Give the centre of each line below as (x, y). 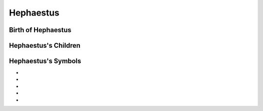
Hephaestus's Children (45, 46)
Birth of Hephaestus (40, 30)
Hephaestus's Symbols (45, 61)
